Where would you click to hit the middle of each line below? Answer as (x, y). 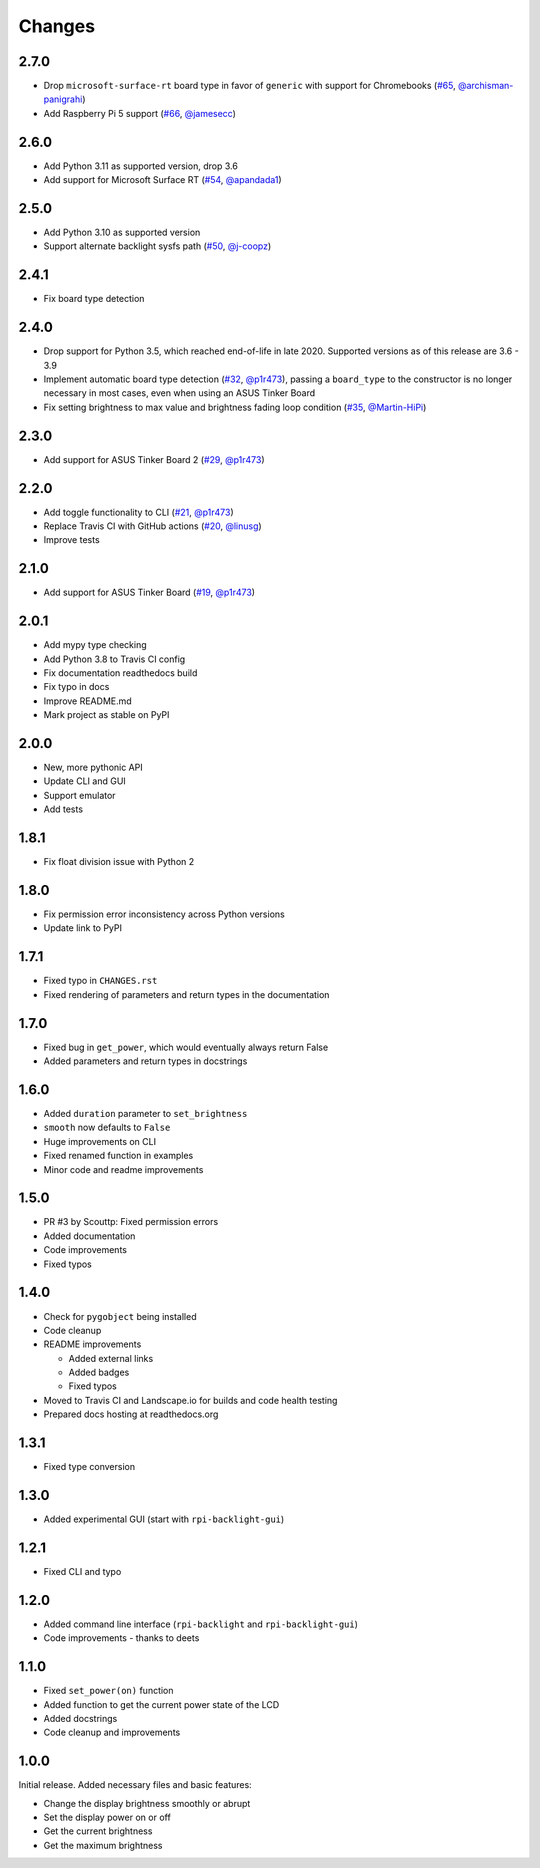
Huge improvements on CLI (100, 1141)
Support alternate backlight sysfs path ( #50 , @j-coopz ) (157, 246)
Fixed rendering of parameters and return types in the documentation (186, 994)
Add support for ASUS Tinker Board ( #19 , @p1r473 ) (149, 592)
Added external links (111, 1358)
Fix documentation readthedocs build (120, 673)
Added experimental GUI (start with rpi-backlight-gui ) (164, 1519)
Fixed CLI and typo (82, 1571)
